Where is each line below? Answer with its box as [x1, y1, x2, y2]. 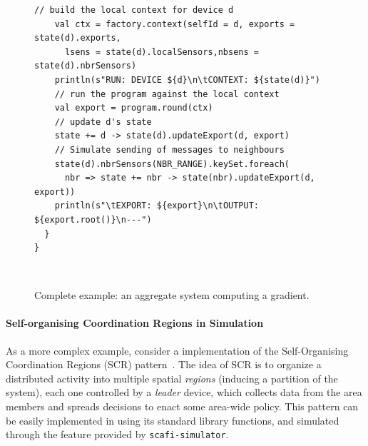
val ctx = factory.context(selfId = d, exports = [54, 19, 295, 29]
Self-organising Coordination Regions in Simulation [6, 315, 264, 330]
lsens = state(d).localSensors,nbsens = [64, 46, 259, 57]
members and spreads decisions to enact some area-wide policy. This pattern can [6, 399, 359, 414]
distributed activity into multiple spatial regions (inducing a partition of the [6, 370, 338, 385]
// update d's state [54, 116, 152, 127]
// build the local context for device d [34, 5, 234, 15]
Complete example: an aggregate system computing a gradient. [34, 288, 310, 303]
